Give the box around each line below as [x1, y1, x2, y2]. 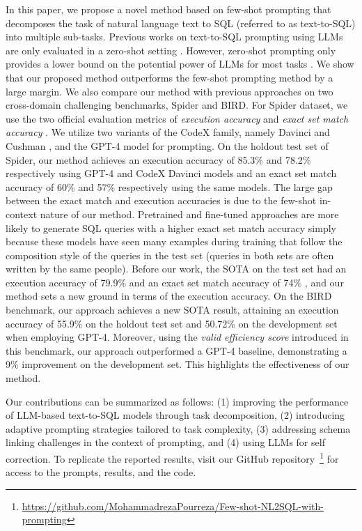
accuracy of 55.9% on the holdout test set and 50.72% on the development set [6, 316, 338, 330]
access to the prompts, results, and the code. [6, 465, 196, 479]
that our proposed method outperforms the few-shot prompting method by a [6, 70, 333, 84]
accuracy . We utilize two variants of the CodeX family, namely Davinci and [6, 125, 330, 139]
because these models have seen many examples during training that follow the [6, 234, 343, 249]
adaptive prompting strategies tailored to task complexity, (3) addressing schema [6, 421, 351, 436]
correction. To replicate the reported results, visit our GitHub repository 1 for [6, 449, 339, 465]
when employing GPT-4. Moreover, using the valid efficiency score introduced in [6, 330, 349, 344]
